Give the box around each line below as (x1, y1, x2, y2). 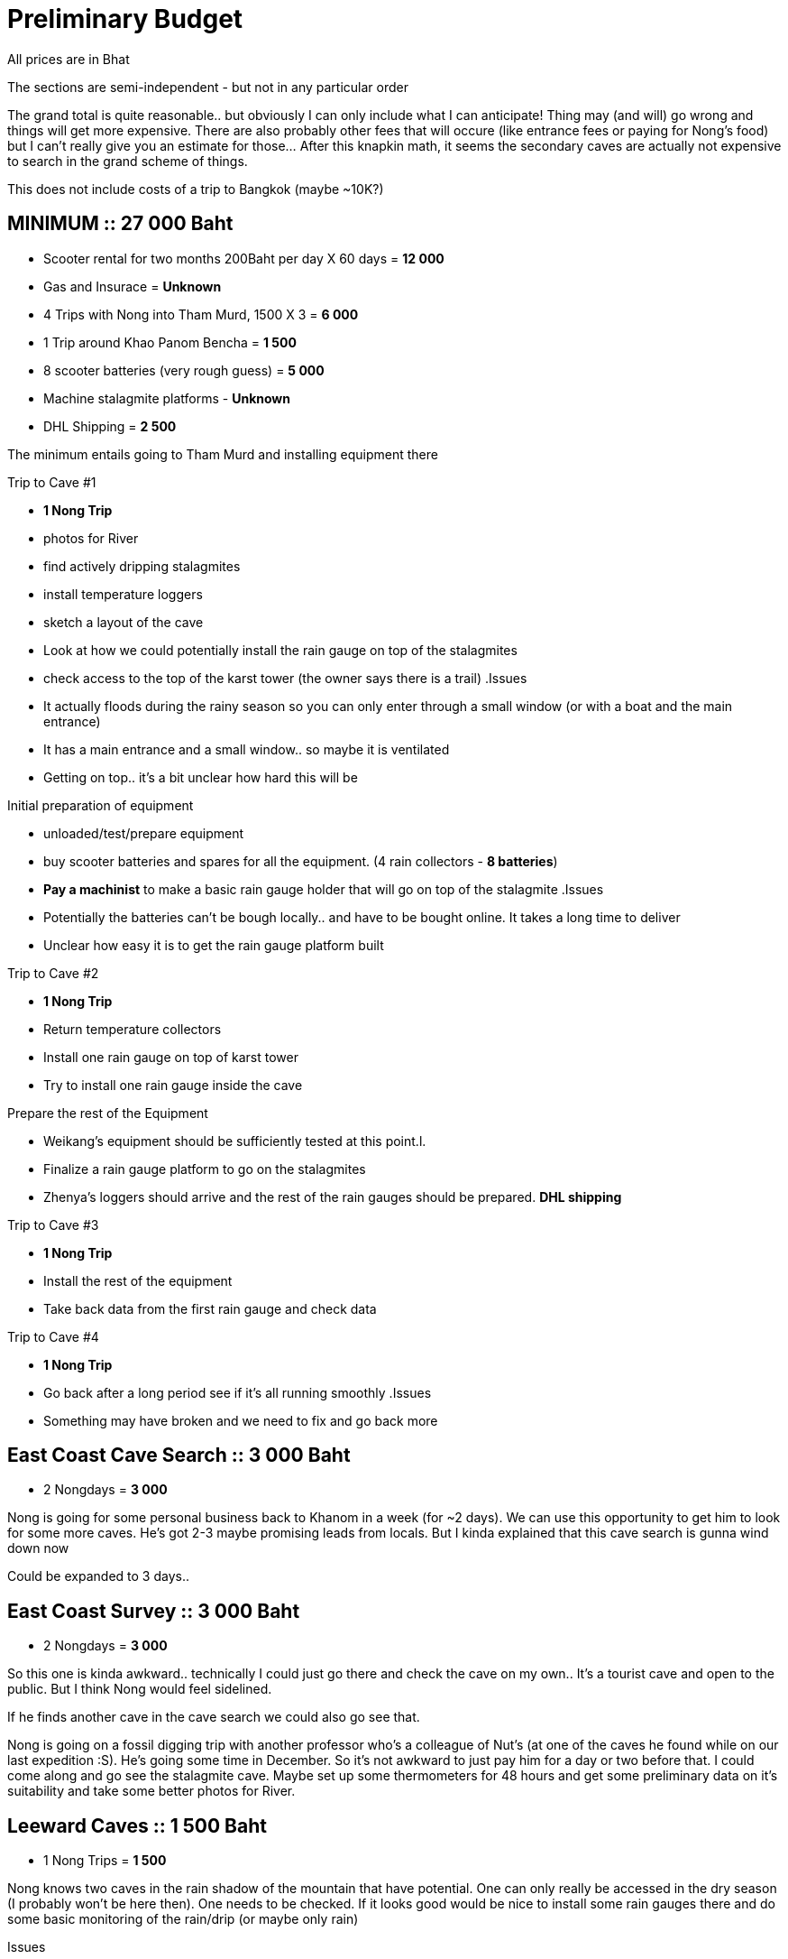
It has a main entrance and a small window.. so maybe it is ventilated (43, 741, 450, 757)
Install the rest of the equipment (43, 1272, 233, 1289)
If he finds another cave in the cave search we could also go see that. (7, 1709, 420, 1725)
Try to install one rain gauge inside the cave (43, 1077, 303, 1093)
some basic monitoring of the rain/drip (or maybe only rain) (7, 1911, 359, 1927)
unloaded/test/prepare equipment (43, 825, 244, 841)
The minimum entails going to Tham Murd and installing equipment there (7, 446, 438, 462)
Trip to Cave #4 (7, 1328, 99, 1345)
